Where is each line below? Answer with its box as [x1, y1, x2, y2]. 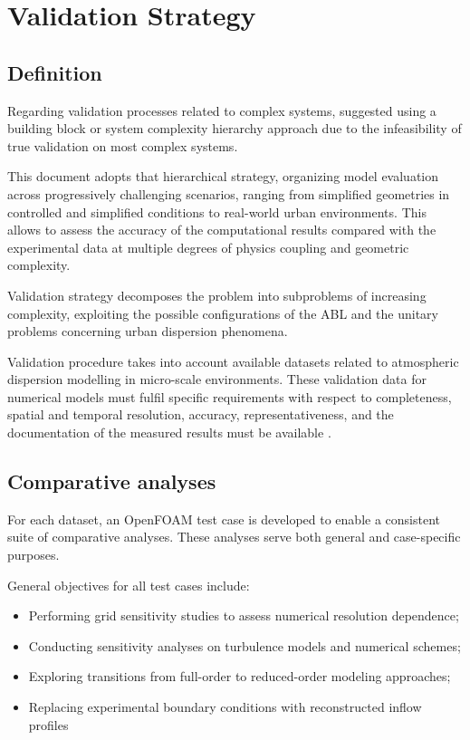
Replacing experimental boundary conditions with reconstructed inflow [28, 697, 422, 716]
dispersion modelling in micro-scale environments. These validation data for [7, 370, 427, 389]
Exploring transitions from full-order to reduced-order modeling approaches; [28, 667, 451, 686]
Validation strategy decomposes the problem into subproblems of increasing [7, 285, 427, 304]
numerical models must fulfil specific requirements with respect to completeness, [7, 387, 452, 406]
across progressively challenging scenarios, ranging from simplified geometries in [7, 184, 450, 203]
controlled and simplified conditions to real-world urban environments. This [7, 202, 427, 221]
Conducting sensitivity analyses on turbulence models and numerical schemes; [28, 636, 461, 655]
